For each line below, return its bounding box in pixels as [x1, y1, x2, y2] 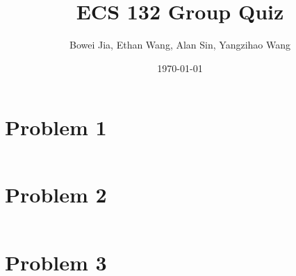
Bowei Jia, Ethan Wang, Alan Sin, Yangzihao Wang [69, 37, 290, 52]
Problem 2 [5, 180, 107, 209]
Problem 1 [5, 113, 107, 141]
